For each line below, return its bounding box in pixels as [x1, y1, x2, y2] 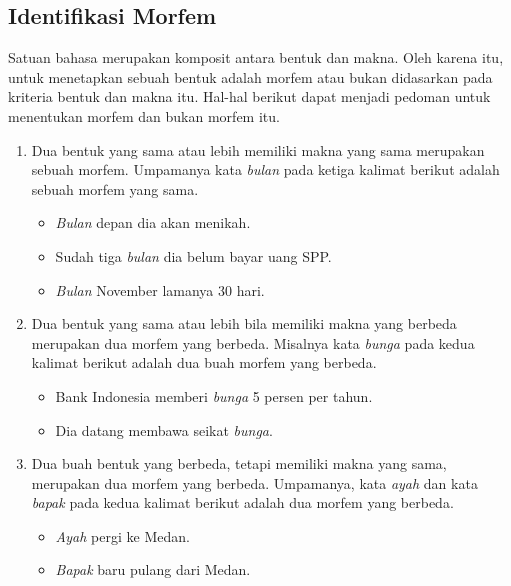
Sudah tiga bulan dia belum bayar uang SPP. [55, 245, 332, 266]
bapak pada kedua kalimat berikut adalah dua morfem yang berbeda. [31, 492, 454, 513]
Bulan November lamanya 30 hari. [55, 279, 265, 300]
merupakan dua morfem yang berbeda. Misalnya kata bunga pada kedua [31, 332, 475, 353]
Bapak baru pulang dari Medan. [55, 559, 251, 580]
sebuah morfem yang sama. [31, 178, 199, 199]
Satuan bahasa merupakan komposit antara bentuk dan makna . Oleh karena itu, [8, 47, 504, 68]
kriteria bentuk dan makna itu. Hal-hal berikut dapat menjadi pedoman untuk [8, 86, 491, 107]
